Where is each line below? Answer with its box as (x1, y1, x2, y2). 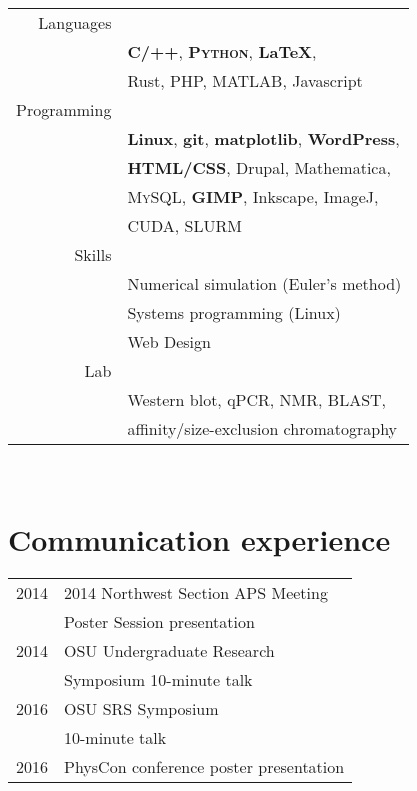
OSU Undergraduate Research (64, 638, 275, 662)
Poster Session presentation (64, 609, 255, 633)
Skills (74, 243, 112, 266)
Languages (38, 11, 112, 34)
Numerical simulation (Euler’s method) (127, 272, 402, 295)
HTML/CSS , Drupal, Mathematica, (127, 156, 391, 179)
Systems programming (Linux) (127, 301, 341, 324)
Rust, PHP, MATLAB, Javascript (127, 69, 363, 92)
